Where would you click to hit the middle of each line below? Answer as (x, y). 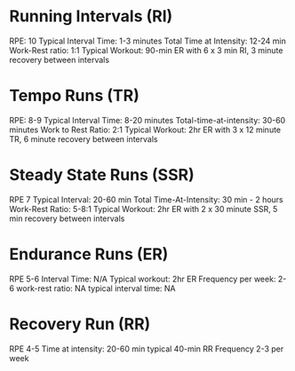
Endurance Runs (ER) (89, 254)
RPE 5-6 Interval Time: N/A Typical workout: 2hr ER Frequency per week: (143, 279)
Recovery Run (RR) (80, 324)
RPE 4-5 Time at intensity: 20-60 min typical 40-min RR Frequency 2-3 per (147, 349)
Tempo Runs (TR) (74, 96)
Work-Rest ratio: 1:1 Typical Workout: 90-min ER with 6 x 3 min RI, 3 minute (146, 50)
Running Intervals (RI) (91, 16)
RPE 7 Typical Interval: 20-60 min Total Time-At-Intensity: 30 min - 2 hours (147, 199)
